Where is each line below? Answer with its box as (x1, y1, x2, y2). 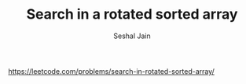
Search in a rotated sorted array (26, 5, 238, 23)
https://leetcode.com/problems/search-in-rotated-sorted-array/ (8, 66, 215, 75)
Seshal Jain (113, 31, 151, 40)
